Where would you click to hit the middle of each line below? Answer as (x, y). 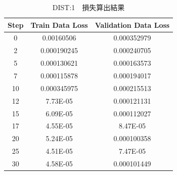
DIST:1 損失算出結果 (88, 7)
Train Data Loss (59, 25)
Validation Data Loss (132, 25)
